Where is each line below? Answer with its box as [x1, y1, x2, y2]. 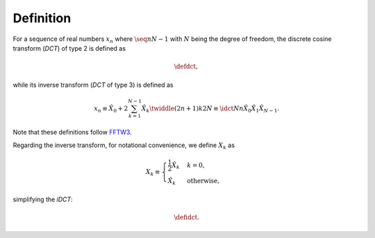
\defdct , [174, 62, 198, 71]
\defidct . [174, 213, 200, 221]
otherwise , [187, 177, 220, 185]
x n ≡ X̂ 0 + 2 [94, 104, 128, 114]
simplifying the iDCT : [12, 195, 73, 203]
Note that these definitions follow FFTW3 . [12, 128, 132, 137]
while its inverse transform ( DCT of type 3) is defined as [12, 80, 174, 89]
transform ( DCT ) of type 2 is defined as [12, 44, 126, 52]
